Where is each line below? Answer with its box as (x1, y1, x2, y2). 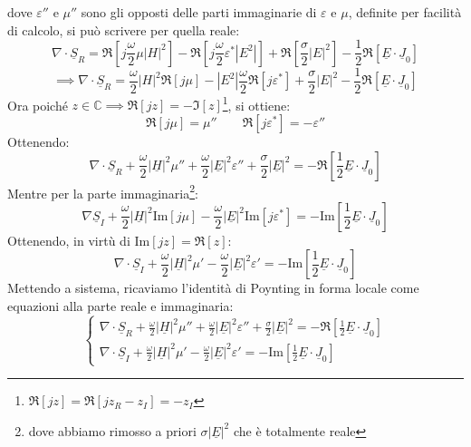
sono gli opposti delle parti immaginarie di (81, 3, 317, 21)
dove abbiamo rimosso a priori (28, 421, 197, 440)
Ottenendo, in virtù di (7, 230, 130, 249)
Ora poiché (7, 95, 68, 114)
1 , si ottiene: (222, 92, 291, 114)
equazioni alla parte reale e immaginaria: (7, 296, 234, 315)
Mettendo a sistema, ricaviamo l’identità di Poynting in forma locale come (7, 278, 419, 297)
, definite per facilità (348, 3, 462, 21)
